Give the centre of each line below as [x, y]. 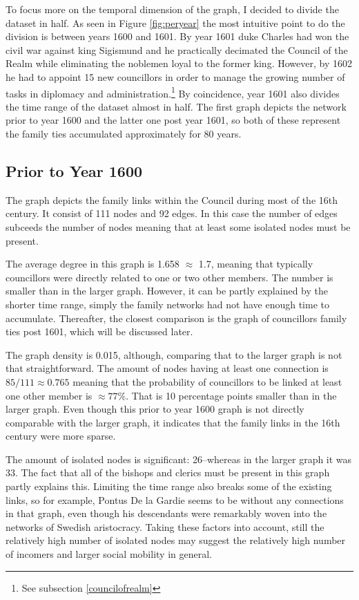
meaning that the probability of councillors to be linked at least [207, 381]
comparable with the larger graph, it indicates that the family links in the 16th [173, 422]
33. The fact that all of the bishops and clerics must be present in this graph [168, 472]
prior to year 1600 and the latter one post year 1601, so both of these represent [173, 120]
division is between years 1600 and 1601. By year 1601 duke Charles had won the [177, 36]
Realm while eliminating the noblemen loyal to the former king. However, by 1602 [179, 63]
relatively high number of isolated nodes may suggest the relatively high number [176, 540]
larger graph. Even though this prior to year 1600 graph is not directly [155, 409]
